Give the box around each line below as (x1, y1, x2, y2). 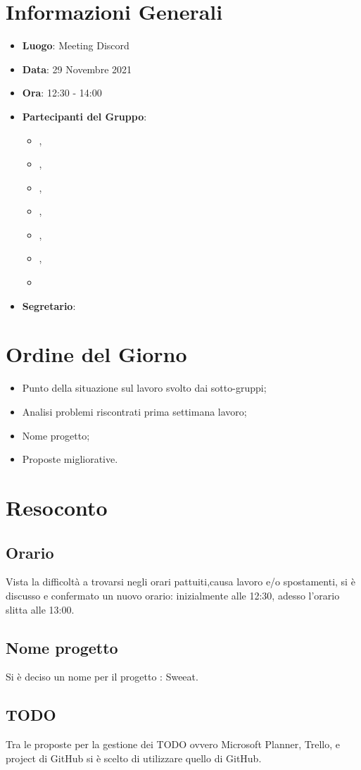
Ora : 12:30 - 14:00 (22, 85, 102, 100)
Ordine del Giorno (6, 340, 187, 368)
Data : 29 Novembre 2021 (22, 61, 132, 76)
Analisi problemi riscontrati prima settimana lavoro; (22, 404, 247, 418)
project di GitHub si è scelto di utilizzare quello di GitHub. (6, 750, 262, 765)
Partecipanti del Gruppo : (22, 108, 147, 123)
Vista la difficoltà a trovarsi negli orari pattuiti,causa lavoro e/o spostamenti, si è (6, 574, 355, 589)
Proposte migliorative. (22, 452, 118, 466)
